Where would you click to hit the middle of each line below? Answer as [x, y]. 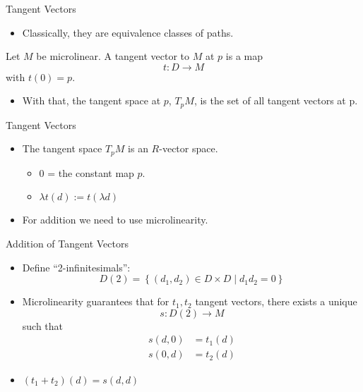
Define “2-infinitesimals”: [76, 267]
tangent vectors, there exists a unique [276, 301]
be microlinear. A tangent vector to [113, 56]
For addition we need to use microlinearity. [115, 220]
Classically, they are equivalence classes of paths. [128, 32]
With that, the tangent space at [91, 100]
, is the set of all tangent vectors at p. [276, 100]
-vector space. [189, 148]
